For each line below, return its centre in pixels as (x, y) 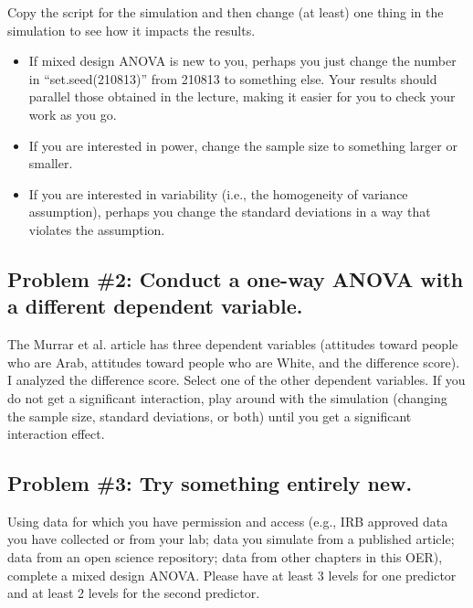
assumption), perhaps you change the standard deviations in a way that (230, 212)
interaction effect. (56, 434)
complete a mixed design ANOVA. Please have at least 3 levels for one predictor (232, 575)
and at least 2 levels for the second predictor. (134, 593)
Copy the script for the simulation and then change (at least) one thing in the (226, 12)
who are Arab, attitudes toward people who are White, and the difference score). (234, 362)
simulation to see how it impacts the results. (131, 30)
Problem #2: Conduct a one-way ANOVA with (236, 278)
